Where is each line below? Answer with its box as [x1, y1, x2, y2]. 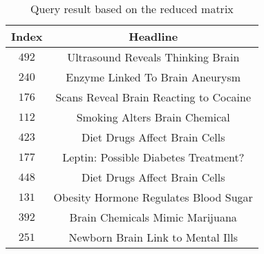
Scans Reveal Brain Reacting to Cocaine [55, 89, 251, 105]
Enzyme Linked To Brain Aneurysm [66, 69, 241, 85]
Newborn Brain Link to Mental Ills [68, 229, 238, 245]
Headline [129, 28, 178, 44]
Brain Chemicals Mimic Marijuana [69, 209, 237, 225]
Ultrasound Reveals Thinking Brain [67, 49, 240, 65]
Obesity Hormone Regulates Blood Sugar [53, 189, 253, 205]
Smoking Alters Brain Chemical [76, 109, 230, 125]
